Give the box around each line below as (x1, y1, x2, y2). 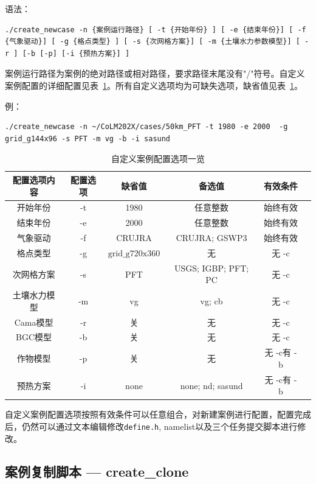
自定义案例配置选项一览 (111, 152, 205, 165)
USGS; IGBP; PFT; (174, 261, 249, 274)
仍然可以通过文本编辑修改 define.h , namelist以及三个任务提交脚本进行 (21, 420, 298, 433)
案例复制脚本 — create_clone (5, 461, 189, 480)
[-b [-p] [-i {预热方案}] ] (22, 49, 130, 58)
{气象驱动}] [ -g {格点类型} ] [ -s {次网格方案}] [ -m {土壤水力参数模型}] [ (5, 37, 300, 46)
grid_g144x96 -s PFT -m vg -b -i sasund (5, 134, 171, 143)
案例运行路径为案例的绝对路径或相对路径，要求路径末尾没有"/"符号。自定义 (5, 67, 305, 80)
